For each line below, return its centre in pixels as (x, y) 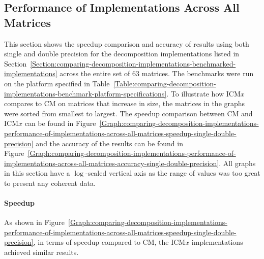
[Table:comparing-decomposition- (165, 83)
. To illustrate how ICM (203, 93)
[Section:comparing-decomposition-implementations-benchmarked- (133, 63)
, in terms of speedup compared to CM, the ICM (109, 242)
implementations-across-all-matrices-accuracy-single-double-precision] (112, 163)
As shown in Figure (34, 222)
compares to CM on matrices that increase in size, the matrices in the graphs (125, 103)
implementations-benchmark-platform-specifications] (85, 93)
